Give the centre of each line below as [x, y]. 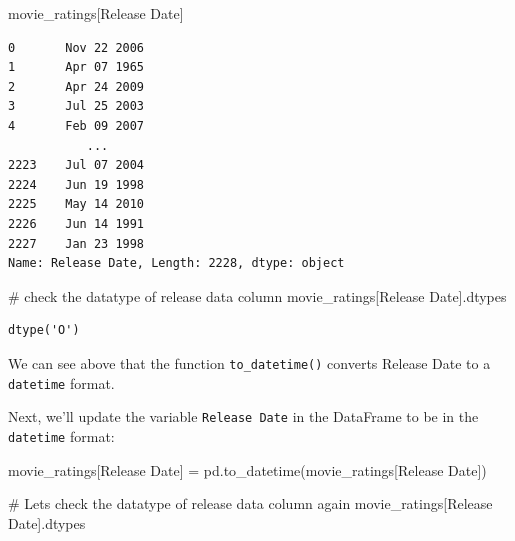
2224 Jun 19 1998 [76, 184]
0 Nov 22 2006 [76, 47]
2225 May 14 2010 [76, 204]
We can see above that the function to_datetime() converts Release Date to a [249, 362]
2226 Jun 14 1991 [76, 223]
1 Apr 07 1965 [76, 67]
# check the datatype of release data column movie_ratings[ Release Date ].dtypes [257, 295]
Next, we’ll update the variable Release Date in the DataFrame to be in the [243, 416]
